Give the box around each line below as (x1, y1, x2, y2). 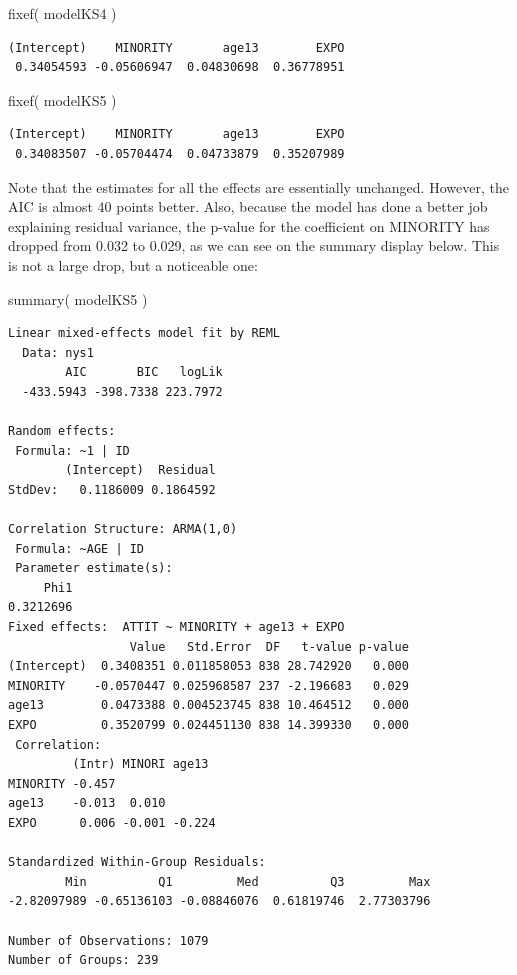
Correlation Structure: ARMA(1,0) (8, 522, 238, 537)
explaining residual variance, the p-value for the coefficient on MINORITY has (8, 215, 490, 236)
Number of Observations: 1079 (8, 933, 209, 948)
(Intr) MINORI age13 (72, 757, 209, 772)
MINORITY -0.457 (8, 776, 116, 791)
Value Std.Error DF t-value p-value (129, 639, 409, 654)
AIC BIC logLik (65, 365, 223, 380)
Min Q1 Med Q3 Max (65, 874, 431, 889)
